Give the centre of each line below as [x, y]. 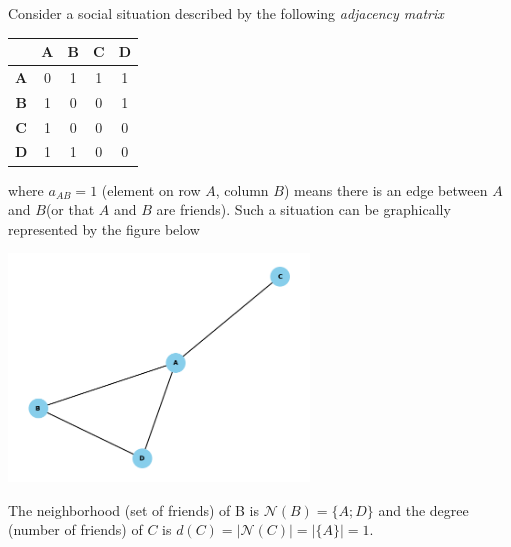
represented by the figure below [104, 228]
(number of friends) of [75, 529]
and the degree [423, 509]
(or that [70, 209]
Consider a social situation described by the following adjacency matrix [226, 13]
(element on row [151, 189]
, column [242, 189]
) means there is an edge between [385, 189]
